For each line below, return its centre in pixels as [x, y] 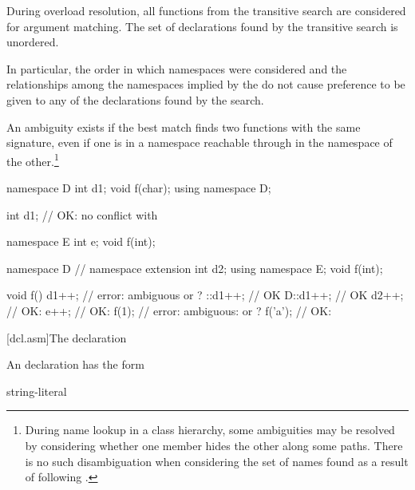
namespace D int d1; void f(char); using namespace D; [139, 188]
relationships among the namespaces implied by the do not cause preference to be [206, 84]
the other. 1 [33, 160]
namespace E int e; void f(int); [81, 241]
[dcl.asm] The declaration [67, 337]
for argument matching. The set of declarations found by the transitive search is [202, 26]
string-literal [37, 391]
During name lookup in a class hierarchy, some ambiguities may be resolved [210, 430]
